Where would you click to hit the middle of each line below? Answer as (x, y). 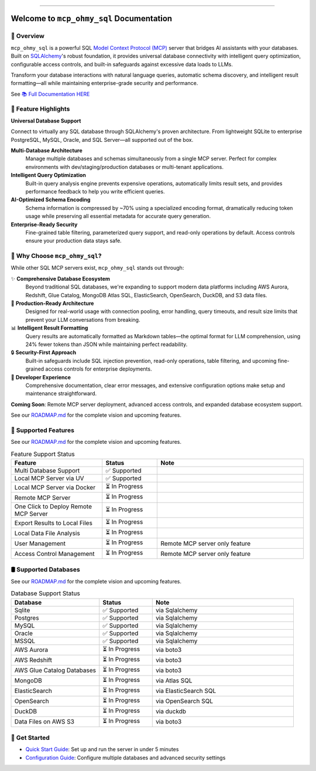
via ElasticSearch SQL (186, 691)
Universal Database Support (46, 121)
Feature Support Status (43, 454)
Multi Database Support (47, 471)
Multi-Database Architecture (47, 151)
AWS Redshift (33, 660)
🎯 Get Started (30, 738)
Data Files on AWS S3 (44, 722)
